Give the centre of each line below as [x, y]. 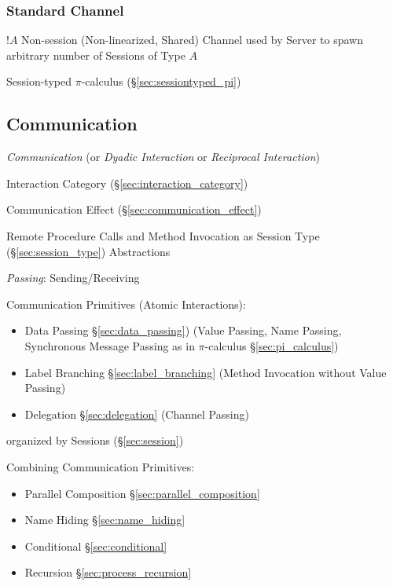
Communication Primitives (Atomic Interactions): [126, 304]
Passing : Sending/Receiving [73, 278]
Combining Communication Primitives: [101, 466]
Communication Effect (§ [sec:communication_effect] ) [134, 209]
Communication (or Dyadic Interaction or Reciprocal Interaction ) [163, 157]
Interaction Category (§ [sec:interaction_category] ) [127, 183]
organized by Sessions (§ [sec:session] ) [95, 440]
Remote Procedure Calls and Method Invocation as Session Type [163, 235]
